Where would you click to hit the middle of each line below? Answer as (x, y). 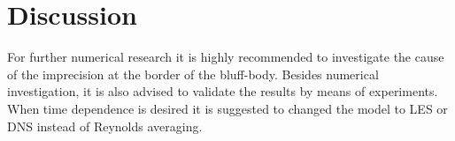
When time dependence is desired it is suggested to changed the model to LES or (227, 108)
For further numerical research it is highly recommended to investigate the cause (226, 57)
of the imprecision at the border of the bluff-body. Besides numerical (193, 74)
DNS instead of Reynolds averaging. (105, 126)
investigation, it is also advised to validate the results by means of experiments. (223, 91)
